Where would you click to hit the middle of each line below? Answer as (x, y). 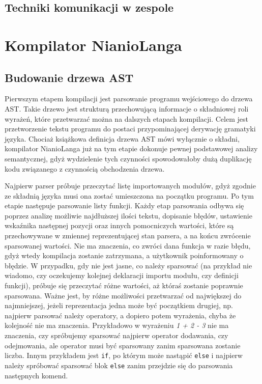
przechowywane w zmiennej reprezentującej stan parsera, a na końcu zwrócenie (128, 236)
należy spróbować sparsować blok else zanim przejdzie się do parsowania (119, 365)
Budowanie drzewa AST (69, 77)
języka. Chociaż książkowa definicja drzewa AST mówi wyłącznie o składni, (122, 138)
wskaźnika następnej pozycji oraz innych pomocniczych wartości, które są (119, 225)
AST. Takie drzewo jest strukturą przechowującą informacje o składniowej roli (127, 108)
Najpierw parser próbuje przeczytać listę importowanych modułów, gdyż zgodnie (130, 186)
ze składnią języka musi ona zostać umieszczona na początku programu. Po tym (129, 195)
